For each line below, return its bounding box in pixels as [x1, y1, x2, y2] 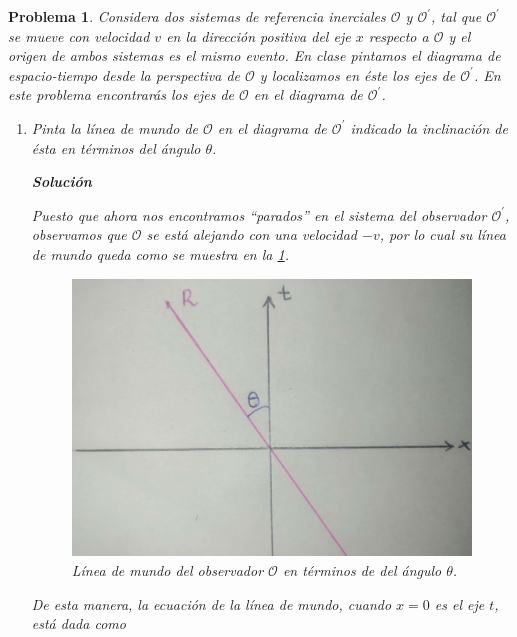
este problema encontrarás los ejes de [8, 84, 234, 105]
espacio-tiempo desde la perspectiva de [8, 64, 241, 85]
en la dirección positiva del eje [166, 25, 351, 46]
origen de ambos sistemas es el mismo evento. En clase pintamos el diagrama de [8, 45, 501, 66]
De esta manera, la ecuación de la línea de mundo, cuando [31, 593, 392, 614]
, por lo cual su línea [379, 224, 506, 245]
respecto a [368, 25, 429, 46]
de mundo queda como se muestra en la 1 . [31, 243, 289, 264]
